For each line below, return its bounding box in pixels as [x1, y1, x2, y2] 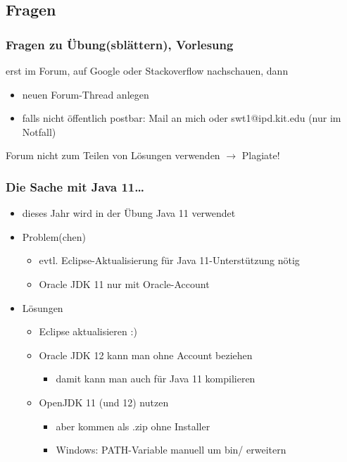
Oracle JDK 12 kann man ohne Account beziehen [39, 347, 253, 362]
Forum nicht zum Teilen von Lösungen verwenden [6, 148, 220, 163]
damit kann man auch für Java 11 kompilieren [56, 371, 255, 386]
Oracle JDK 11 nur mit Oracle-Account [39, 276, 210, 291]
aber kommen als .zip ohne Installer [56, 418, 210, 433]
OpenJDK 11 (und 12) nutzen [39, 394, 169, 409]
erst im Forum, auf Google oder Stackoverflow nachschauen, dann [6, 63, 289, 77]
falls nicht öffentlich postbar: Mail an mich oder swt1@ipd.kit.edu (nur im [22, 111, 341, 125]
